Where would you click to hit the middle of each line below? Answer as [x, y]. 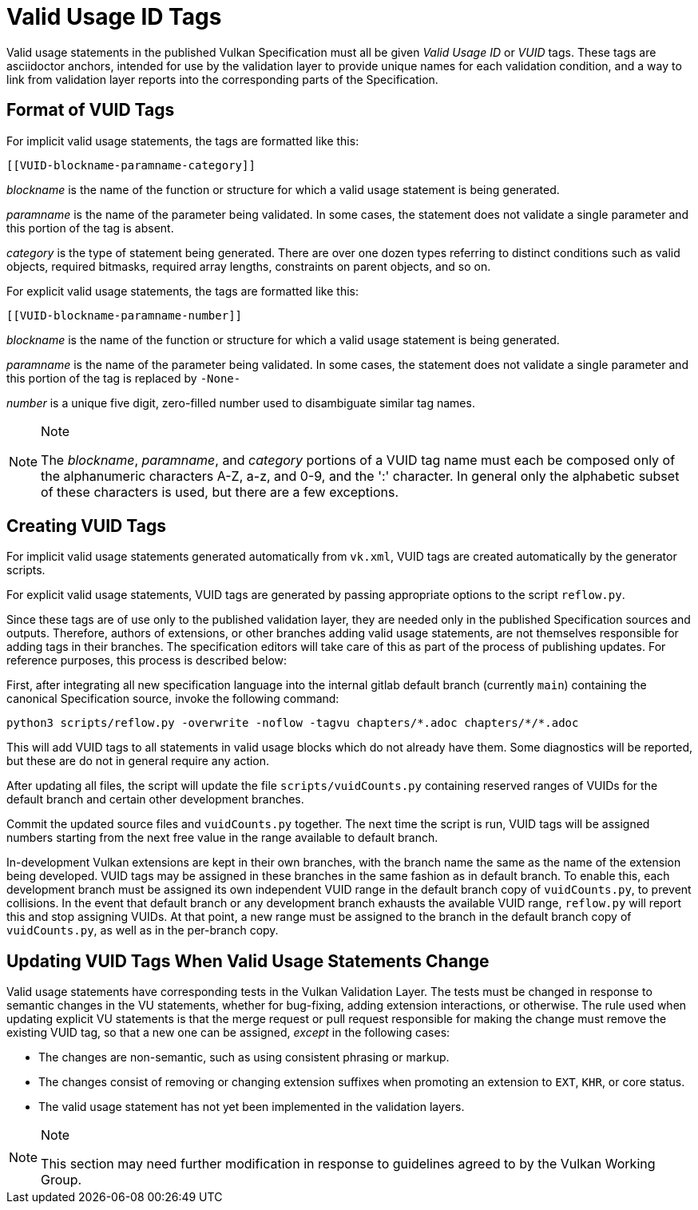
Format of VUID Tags [91, 110]
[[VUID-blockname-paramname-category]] [131, 165]
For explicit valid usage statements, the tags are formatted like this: [183, 291]
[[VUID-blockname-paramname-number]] [125, 315]
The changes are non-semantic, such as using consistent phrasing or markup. [244, 1057]
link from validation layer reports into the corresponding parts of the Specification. [222, 79]
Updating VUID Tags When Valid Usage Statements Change [248, 961]
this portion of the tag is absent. [90, 228]
